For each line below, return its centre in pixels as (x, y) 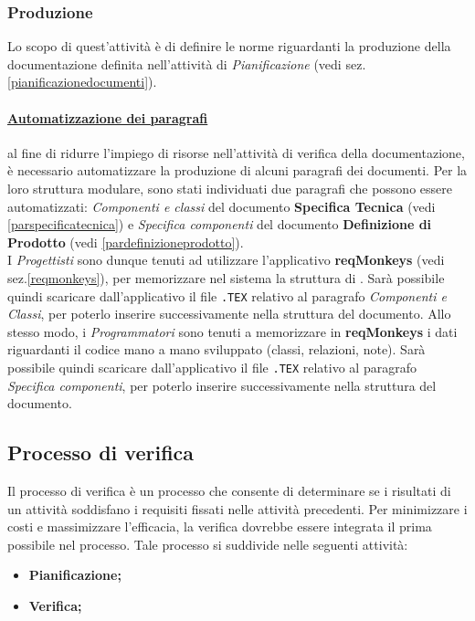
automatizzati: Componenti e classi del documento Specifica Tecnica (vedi (222, 206)
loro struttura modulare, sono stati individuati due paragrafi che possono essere (230, 188)
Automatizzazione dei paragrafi (108, 117)
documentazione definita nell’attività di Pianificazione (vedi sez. (187, 63)
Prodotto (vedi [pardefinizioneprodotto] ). (126, 242)
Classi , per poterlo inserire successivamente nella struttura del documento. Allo (229, 314)
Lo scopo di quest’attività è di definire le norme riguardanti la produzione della (229, 46)
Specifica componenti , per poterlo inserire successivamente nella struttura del (222, 385)
